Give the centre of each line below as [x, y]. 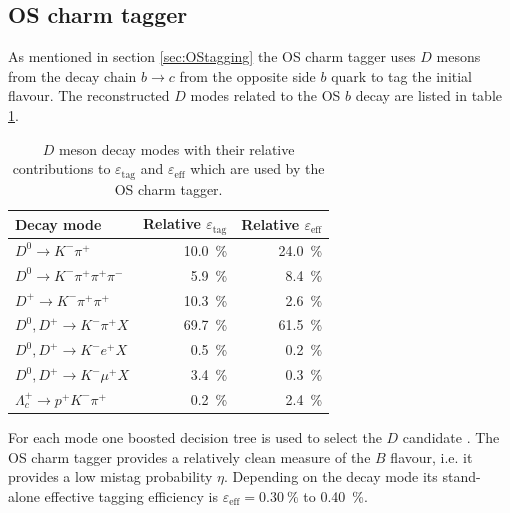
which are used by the [257, 168]
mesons [458, 56]
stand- [461, 476]
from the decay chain [72, 75]
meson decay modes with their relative [176, 148]
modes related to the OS [265, 95]
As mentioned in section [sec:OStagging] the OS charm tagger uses [212, 56]
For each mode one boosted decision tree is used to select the [195, 437]
